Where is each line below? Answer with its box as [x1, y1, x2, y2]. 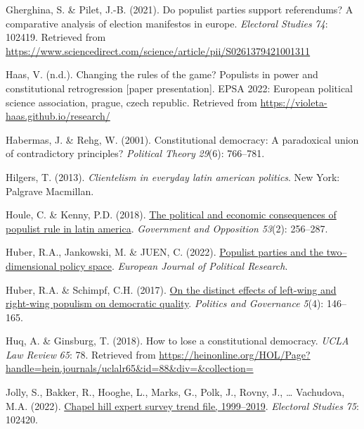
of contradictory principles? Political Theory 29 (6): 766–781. [6, 146, 265, 161]
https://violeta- [260, 94, 327, 109]
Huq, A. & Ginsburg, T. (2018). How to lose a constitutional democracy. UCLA [6, 333, 349, 348]
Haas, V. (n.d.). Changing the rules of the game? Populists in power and [6, 67, 318, 82]
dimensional [6, 258, 57, 273]
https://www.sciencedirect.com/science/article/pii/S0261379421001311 [6, 43, 311, 58]
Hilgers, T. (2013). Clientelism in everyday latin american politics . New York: [6, 169, 340, 184]
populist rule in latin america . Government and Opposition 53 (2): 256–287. [6, 220, 328, 235]
